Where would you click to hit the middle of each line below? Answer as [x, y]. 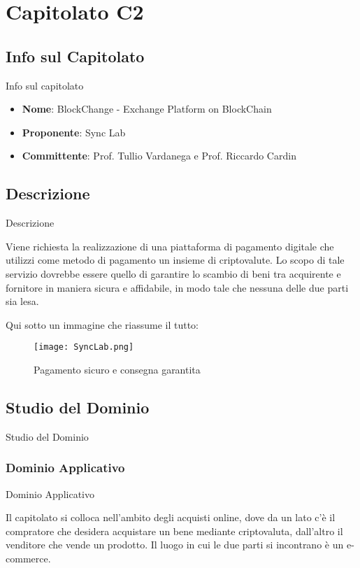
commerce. [28, 558]
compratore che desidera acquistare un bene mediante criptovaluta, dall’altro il [174, 531]
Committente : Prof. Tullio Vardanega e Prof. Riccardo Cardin [159, 156]
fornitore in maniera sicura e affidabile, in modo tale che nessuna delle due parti [177, 287]
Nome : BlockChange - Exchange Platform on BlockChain [147, 109]
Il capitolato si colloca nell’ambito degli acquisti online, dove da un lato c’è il [171, 517]
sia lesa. [22, 301]
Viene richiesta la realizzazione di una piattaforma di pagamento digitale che [170, 246]
